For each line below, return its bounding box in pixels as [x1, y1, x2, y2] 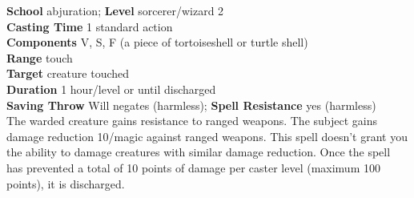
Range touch [6, 49, 73, 66]
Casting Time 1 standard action [6, 18, 173, 34]
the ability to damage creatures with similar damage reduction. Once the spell [6, 143, 391, 160]
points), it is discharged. [6, 175, 125, 192]
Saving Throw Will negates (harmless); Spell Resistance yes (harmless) [6, 96, 376, 113]
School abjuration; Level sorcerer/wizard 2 [6, 2, 224, 18]
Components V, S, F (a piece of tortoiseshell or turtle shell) [6, 34, 308, 51]
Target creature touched [6, 65, 130, 82]
